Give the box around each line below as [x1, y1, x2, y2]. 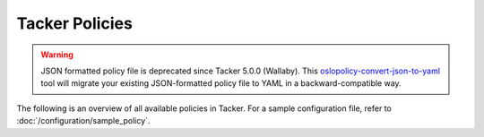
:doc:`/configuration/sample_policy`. [16, 116, 151, 126]
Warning [40, 49, 73, 60]
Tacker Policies [16, 13, 134, 33]
